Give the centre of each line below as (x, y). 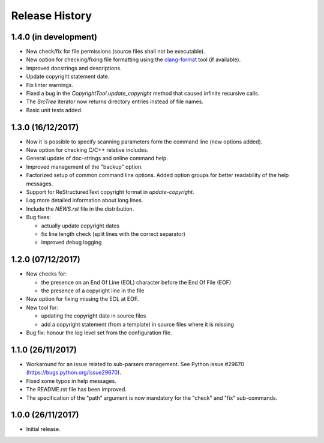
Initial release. (43, 429)
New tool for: (42, 307)
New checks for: (46, 274)
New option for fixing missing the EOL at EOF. (82, 299)
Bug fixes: (38, 217)
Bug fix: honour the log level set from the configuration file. (99, 333)
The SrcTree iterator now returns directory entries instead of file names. (115, 101)
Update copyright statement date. (68, 77)
